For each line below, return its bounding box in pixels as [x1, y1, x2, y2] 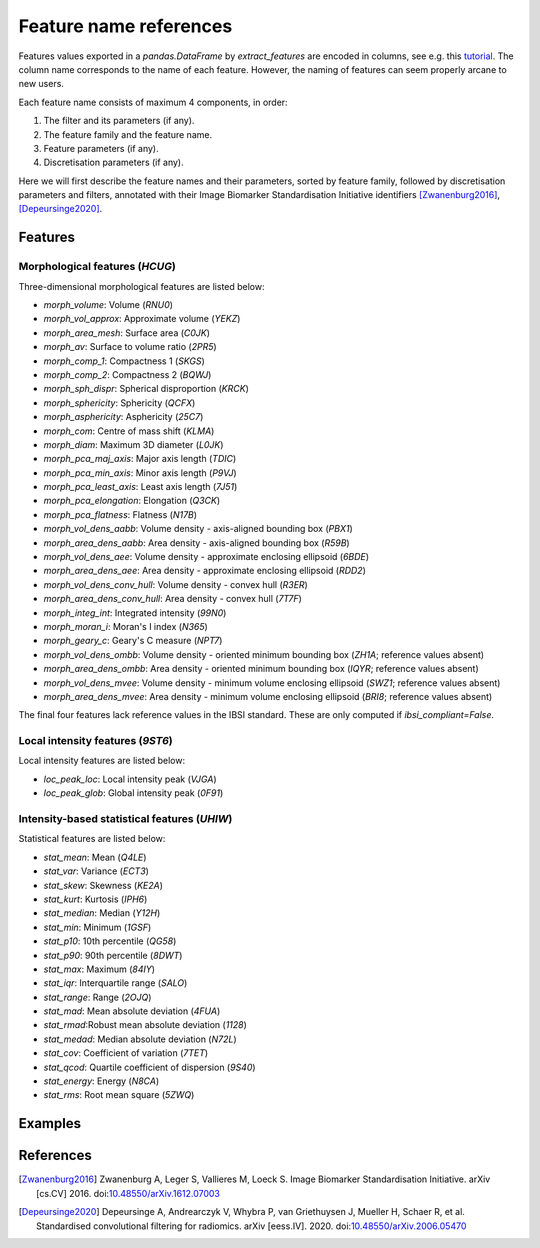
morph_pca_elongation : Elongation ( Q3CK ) [43, 495, 221, 507]
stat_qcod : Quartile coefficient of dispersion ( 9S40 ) [43, 1061, 256, 1073]
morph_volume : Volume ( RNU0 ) [43, 299, 174, 310]
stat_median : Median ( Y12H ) [43, 907, 161, 919]
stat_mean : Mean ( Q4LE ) [43, 851, 147, 863]
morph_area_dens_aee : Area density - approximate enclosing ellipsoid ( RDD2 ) [43, 565, 367, 577]
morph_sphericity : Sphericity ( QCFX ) [43, 396, 196, 409]
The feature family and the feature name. [43, 128, 213, 140]
